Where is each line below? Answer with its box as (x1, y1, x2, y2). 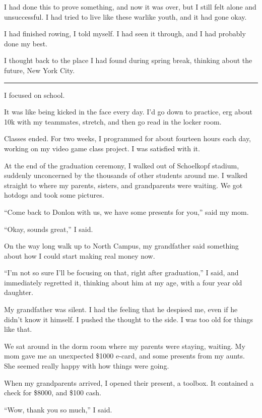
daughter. (4, 287, 34, 297)
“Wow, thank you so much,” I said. (4, 404, 112, 414)
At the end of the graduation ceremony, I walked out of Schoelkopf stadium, (4, 160, 239, 170)
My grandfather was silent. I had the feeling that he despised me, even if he (4, 304, 238, 315)
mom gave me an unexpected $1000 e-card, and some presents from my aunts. (4, 350, 245, 361)
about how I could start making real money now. (4, 250, 155, 261)
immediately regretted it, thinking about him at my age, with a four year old (4, 277, 242, 287)
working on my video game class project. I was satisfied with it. (4, 143, 200, 153)
